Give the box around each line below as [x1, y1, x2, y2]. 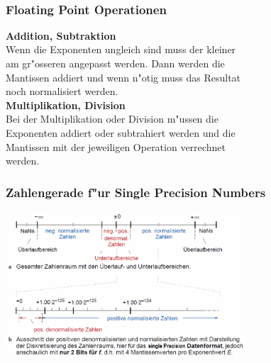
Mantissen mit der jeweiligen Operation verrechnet [6, 139, 226, 154]
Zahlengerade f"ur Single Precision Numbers [6, 183, 266, 201]
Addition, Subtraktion [6, 28, 116, 43]
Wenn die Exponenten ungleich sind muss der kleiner [6, 42, 236, 57]
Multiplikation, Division [6, 97, 126, 112]
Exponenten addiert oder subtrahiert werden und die [6, 125, 236, 140]
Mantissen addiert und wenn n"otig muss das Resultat [6, 69, 241, 84]
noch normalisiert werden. [6, 84, 118, 99]
